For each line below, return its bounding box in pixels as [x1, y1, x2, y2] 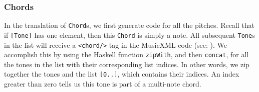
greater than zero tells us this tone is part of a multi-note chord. [4, 79, 201, 89]
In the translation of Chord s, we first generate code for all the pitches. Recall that [4, 20, 254, 30]
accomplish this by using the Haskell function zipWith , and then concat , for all [4, 49, 249, 60]
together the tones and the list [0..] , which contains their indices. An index [4, 69, 239, 79]
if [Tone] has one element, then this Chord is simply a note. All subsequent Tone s [4, 29, 255, 40]
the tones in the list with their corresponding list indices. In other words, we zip [4, 59, 249, 69]
